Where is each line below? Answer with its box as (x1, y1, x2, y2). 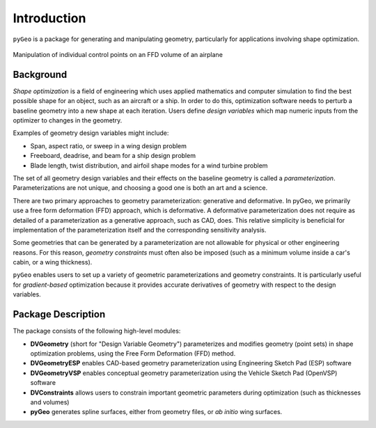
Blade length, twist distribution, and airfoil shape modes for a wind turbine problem (30, 161, 268, 170)
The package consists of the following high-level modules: (13, 327, 181, 335)
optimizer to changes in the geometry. (13, 116, 123, 125)
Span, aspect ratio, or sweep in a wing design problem (30, 141, 187, 150)
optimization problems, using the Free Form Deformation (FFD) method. (30, 349, 236, 358)
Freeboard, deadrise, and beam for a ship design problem (30, 152, 196, 160)
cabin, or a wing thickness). (13, 258, 93, 267)
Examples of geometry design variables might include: (13, 129, 169, 137)
